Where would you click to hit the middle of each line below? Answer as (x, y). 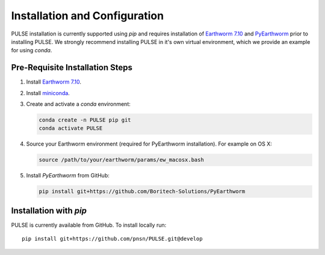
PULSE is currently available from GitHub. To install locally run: (89, 225)
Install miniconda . (48, 93)
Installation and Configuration (88, 16)
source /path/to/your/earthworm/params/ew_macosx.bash (121, 160)
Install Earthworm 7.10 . (54, 82)
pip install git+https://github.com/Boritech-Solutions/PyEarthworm (142, 192)
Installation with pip (49, 210)
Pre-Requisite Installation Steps (72, 68)
